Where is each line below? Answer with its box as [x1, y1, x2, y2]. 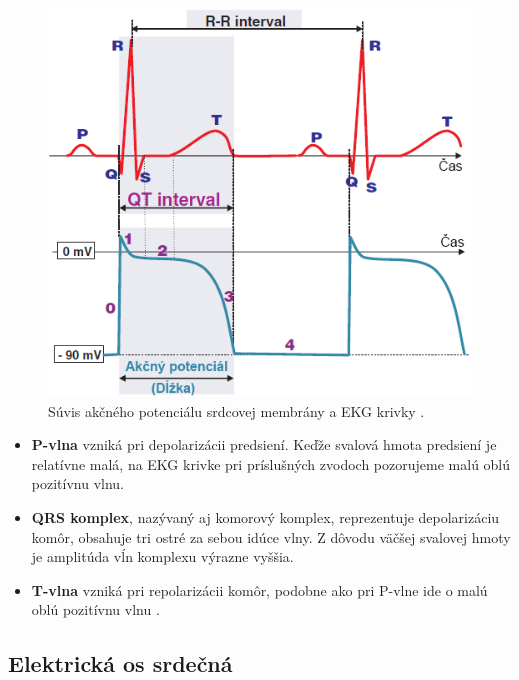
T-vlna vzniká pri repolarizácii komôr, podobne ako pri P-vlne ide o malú [31, 579, 488, 600]
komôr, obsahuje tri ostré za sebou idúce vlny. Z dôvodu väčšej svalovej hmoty [31, 526, 511, 547]
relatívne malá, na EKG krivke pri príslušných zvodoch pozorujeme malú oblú [31, 453, 511, 474]
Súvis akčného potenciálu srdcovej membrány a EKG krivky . [48, 400, 425, 421]
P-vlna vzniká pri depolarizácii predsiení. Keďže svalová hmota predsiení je [31, 434, 497, 455]
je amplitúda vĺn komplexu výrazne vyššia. [31, 546, 294, 567]
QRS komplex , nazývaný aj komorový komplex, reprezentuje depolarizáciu [31, 506, 500, 527]
